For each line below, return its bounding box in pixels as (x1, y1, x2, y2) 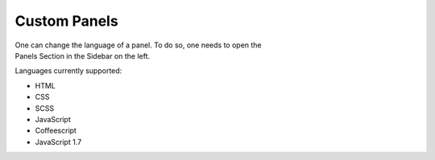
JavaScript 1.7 (35, 137, 82, 146)
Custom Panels (14, 12, 118, 30)
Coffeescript (35, 125, 77, 136)
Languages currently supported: (14, 66, 122, 76)
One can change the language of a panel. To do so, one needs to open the (14, 40, 262, 50)
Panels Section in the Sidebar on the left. (14, 51, 151, 60)
